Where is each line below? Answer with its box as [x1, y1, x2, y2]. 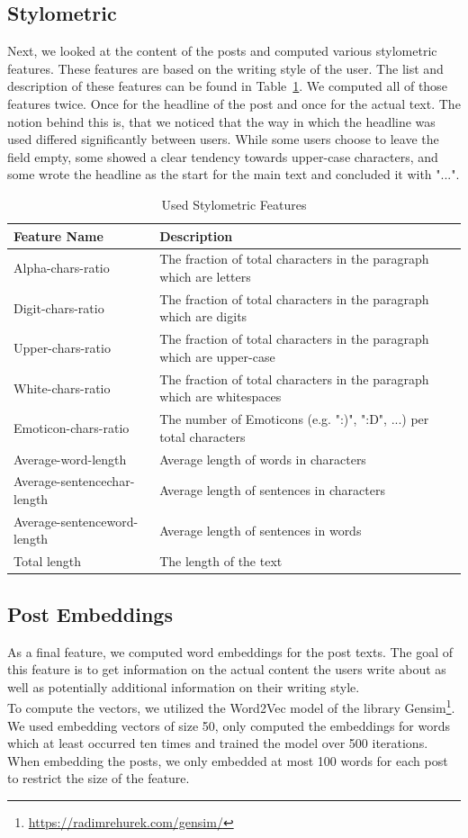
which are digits [159, 307, 247, 326]
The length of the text [159, 552, 283, 571]
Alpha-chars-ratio [13, 258, 110, 277]
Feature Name [13, 226, 103, 245]
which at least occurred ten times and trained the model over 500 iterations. [7, 734, 428, 752]
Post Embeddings [7, 599, 173, 627]
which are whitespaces [159, 387, 282, 406]
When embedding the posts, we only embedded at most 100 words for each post [7, 751, 448, 770]
